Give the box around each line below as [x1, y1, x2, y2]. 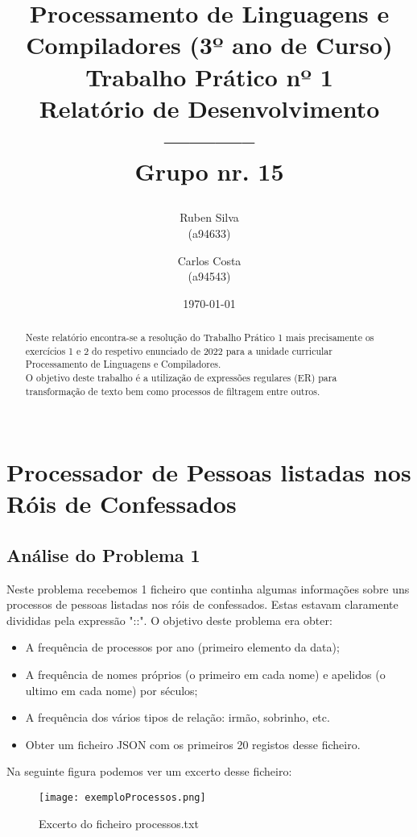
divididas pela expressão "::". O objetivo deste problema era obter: [6, 611, 332, 628]
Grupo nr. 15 [134, 155, 284, 188]
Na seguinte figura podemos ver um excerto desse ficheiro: [6, 763, 292, 780]
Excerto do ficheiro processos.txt [39, 814, 199, 831]
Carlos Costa [177, 252, 242, 269]
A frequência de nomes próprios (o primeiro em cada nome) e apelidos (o [25, 665, 386, 682]
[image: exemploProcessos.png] [39, 791, 206, 803]
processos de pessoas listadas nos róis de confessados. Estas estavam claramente [6, 596, 398, 613]
